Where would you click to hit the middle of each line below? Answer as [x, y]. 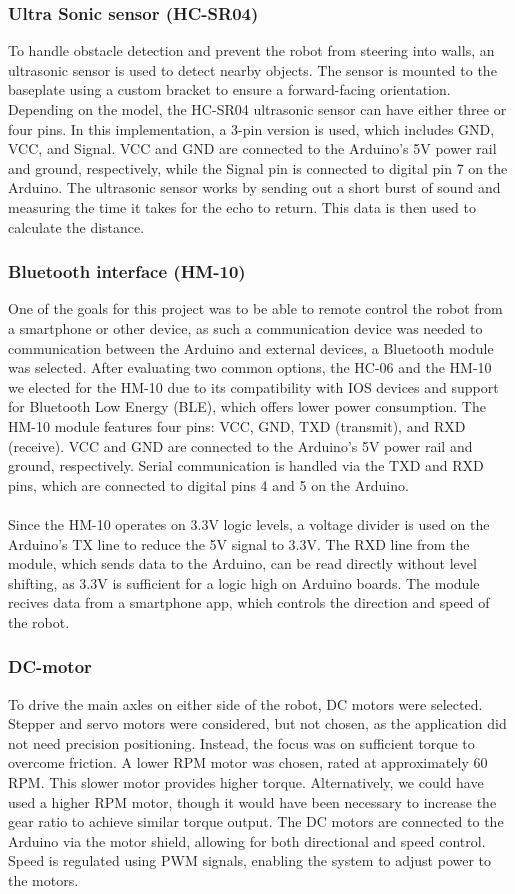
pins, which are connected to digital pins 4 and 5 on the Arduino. [208, 484]
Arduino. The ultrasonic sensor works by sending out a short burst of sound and [254, 187]
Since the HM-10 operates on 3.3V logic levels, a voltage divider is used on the [249, 523]
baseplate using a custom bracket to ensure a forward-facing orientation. [229, 89]
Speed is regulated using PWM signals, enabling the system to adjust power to [250, 860]
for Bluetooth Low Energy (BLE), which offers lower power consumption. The [247, 406]
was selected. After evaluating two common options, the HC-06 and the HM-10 [250, 367]
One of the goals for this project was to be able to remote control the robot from [255, 308]
